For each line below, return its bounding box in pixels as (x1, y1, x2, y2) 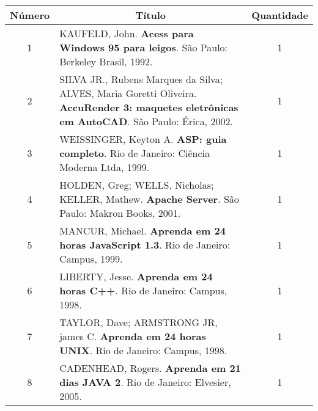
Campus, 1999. (59, 252, 123, 266)
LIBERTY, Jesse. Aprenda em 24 (59, 269, 213, 283)
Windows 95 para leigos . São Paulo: (59, 40, 228, 54)
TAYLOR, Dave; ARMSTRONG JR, (59, 315, 218, 329)
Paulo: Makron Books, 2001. (59, 206, 181, 220)
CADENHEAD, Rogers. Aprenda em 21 (59, 361, 241, 375)
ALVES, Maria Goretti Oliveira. (59, 86, 197, 100)
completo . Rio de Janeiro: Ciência (59, 146, 210, 160)
